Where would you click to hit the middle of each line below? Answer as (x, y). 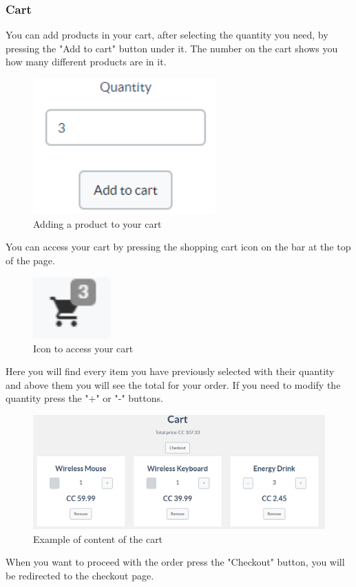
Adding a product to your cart (97, 223)
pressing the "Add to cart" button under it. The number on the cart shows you (172, 48)
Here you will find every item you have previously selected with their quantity (170, 371)
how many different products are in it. (86, 62)
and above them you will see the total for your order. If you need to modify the (173, 384)
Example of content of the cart (98, 538)
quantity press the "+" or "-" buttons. (84, 398)
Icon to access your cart (83, 348)
